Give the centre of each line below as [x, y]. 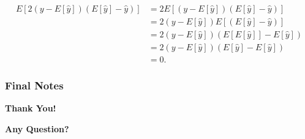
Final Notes [34, 85]
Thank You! [31, 108]
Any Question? [37, 128]
